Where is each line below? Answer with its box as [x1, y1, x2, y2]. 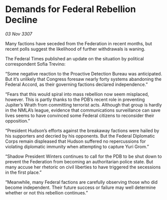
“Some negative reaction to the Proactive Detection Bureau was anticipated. [5, 70, 162, 76]
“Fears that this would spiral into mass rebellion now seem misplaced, [5, 91, 149, 97]
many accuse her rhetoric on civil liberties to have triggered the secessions [5, 164, 161, 170]
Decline [5, 14, 38, 26]
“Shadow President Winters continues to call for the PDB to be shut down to [5, 153, 162, 159]
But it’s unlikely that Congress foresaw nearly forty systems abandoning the [5, 76, 162, 82]
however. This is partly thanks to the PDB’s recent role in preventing [5, 96, 145, 103]
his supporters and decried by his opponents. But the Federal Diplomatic [5, 133, 155, 139]
